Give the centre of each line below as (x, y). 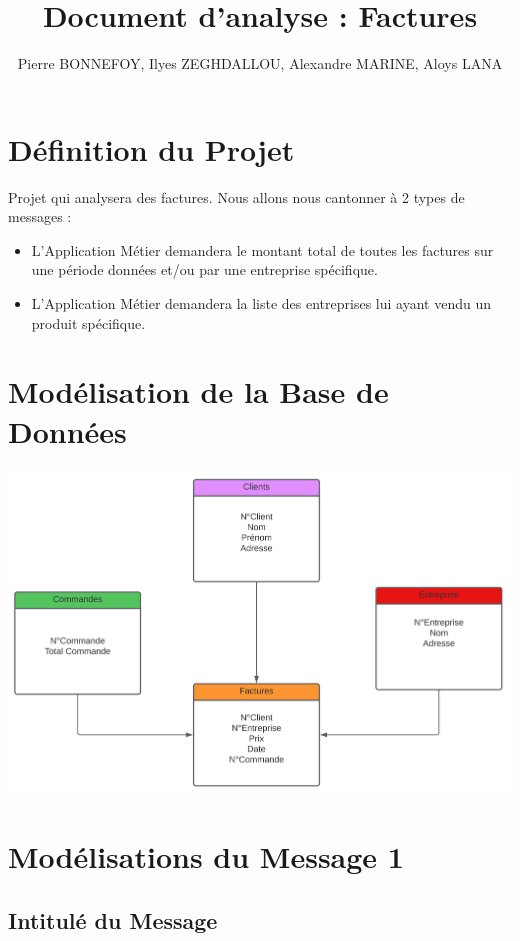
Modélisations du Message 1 (206, 856)
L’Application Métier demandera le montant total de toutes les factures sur (262, 249)
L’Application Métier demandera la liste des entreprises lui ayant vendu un (261, 303)
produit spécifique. (88, 322)
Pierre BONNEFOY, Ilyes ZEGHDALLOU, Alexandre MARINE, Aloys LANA (260, 63)
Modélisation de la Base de (198, 391)
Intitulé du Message (113, 920)
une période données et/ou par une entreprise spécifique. (204, 269)
